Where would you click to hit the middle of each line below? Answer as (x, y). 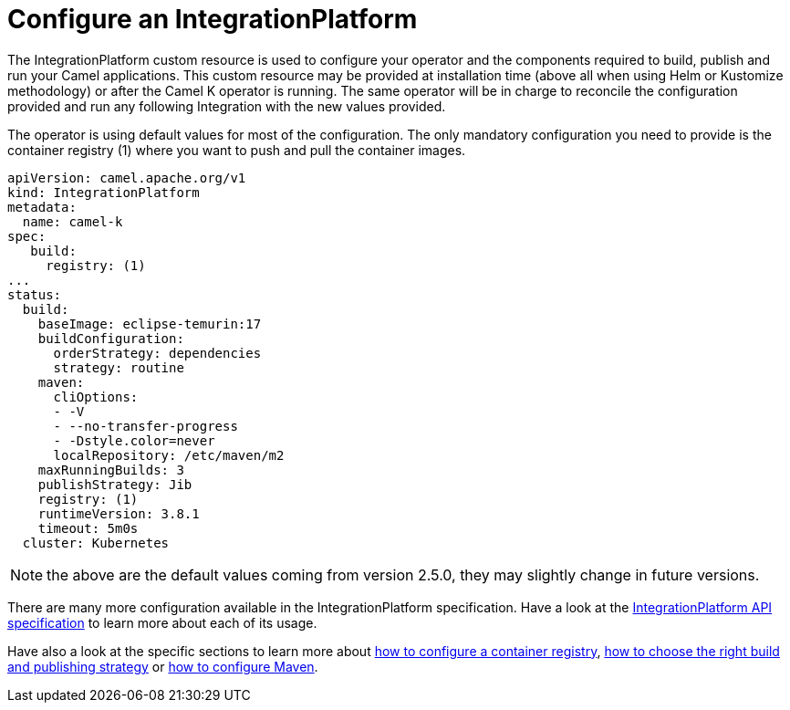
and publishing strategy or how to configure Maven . (163, 666)
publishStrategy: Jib (115, 484)
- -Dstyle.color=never (134, 440)
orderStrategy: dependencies (157, 353)
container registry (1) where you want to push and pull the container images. (237, 150)
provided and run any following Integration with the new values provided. (227, 106)
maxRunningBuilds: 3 (111, 470)
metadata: (42, 207)
